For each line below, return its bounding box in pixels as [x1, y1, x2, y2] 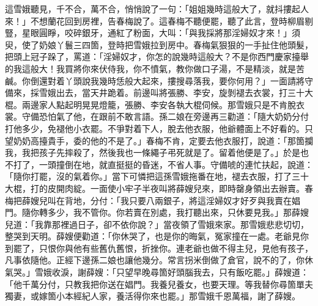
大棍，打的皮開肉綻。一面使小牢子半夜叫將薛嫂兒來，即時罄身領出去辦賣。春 [5, 181, 313, 194]
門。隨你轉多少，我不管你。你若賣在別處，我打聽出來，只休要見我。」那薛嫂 [5, 206, 309, 219]
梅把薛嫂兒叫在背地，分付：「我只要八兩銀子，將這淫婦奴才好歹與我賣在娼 [5, 194, 300, 206]
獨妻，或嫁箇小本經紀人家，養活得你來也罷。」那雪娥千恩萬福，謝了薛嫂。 [5, 290, 300, 302]
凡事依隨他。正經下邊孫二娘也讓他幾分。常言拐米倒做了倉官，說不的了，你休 [5, 253, 313, 266]
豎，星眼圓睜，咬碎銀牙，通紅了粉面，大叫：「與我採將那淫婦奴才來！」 [5, 26, 292, 39]
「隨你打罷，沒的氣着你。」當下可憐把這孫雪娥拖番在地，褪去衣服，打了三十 [5, 170, 309, 183]
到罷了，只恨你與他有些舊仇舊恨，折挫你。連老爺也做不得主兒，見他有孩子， [5, 241, 313, 254]
